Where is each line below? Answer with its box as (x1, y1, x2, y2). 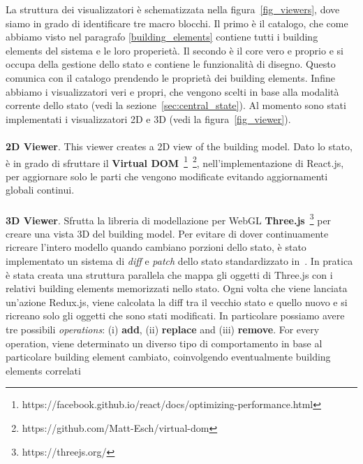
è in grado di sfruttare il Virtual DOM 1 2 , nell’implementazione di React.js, (6, 153, 344, 170)
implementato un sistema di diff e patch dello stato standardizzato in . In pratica (6, 254, 353, 268)
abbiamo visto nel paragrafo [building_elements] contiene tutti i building (6, 29, 318, 44)
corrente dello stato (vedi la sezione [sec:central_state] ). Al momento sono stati (6, 98, 346, 113)
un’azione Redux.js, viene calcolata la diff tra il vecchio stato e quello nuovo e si (6, 294, 348, 309)
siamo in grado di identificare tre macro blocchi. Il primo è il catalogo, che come (6, 15, 348, 30)
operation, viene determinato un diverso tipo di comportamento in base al (6, 335, 323, 350)
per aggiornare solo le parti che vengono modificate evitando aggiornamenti (6, 168, 328, 183)
